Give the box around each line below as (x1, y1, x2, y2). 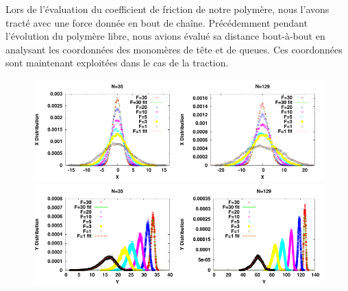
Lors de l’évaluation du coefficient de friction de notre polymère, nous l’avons (5, 2, 330, 16)
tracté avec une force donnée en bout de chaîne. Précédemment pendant (5, 15, 308, 29)
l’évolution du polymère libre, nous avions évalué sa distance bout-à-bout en (5, 29, 325, 43)
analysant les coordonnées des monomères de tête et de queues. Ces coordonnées (5, 42, 343, 56)
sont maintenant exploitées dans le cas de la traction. (5, 55, 229, 70)
